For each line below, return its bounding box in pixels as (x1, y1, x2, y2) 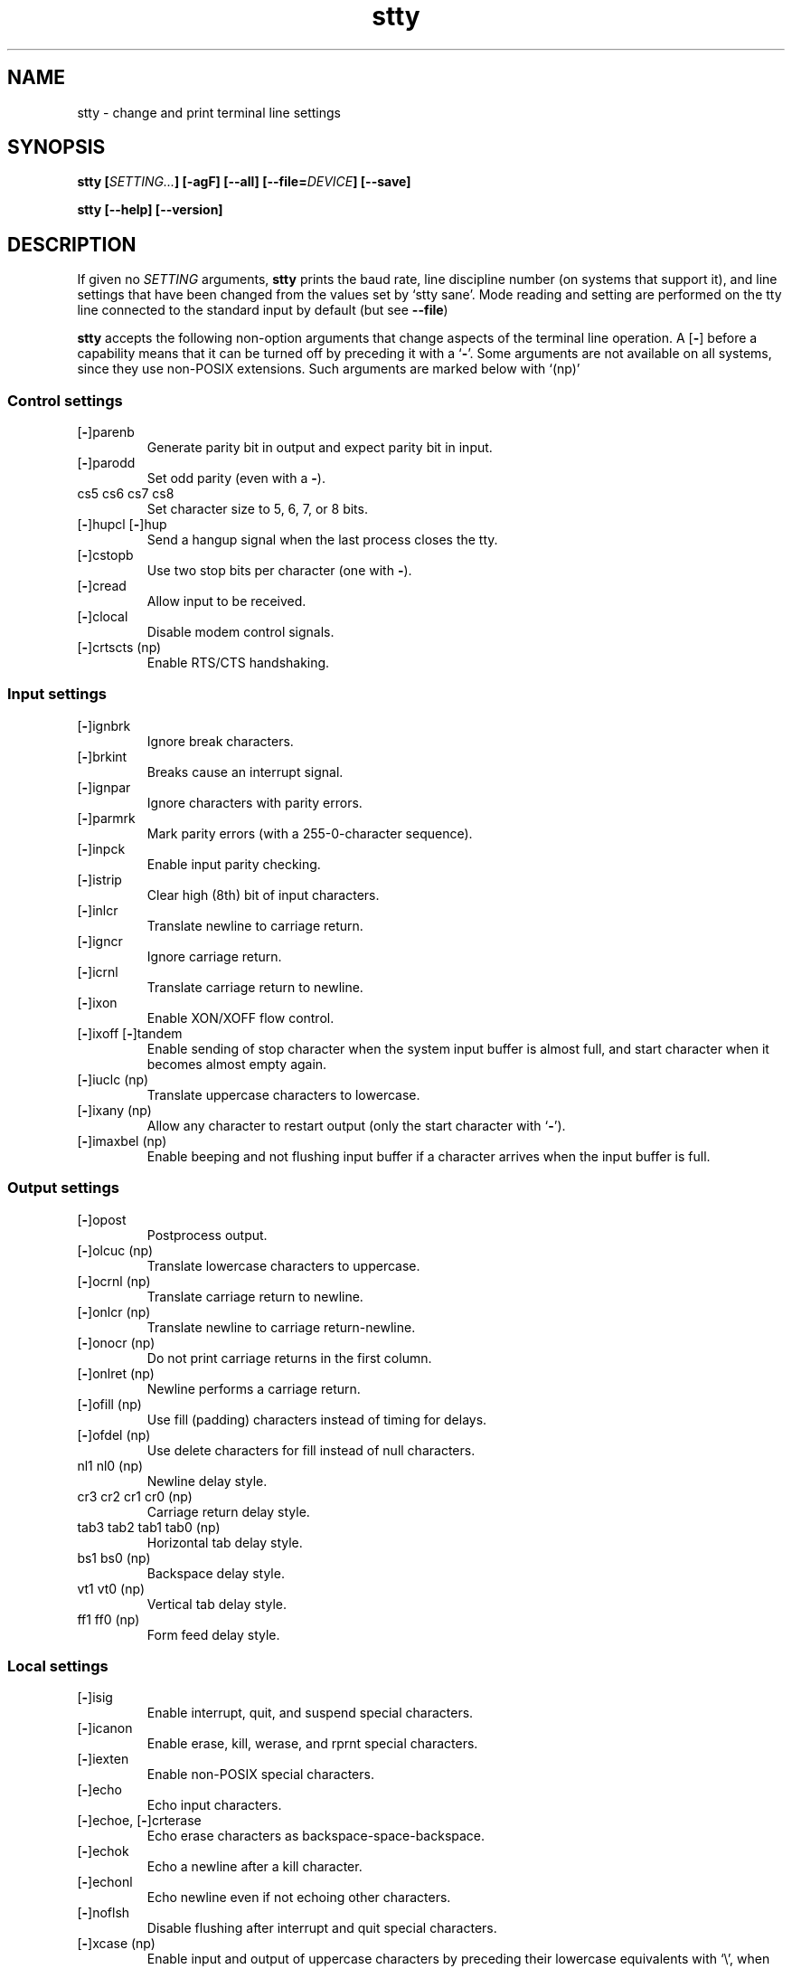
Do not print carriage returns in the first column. (146, 1349, 432, 1366)
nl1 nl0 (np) (77, 1457, 144, 1473)
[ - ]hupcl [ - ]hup (77, 516, 167, 533)
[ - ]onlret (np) (77, 1365, 155, 1381)
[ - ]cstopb (77, 547, 134, 563)
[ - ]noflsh (77, 1905, 130, 1921)
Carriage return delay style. (146, 1503, 310, 1519)
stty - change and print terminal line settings (77, 104, 342, 120)
